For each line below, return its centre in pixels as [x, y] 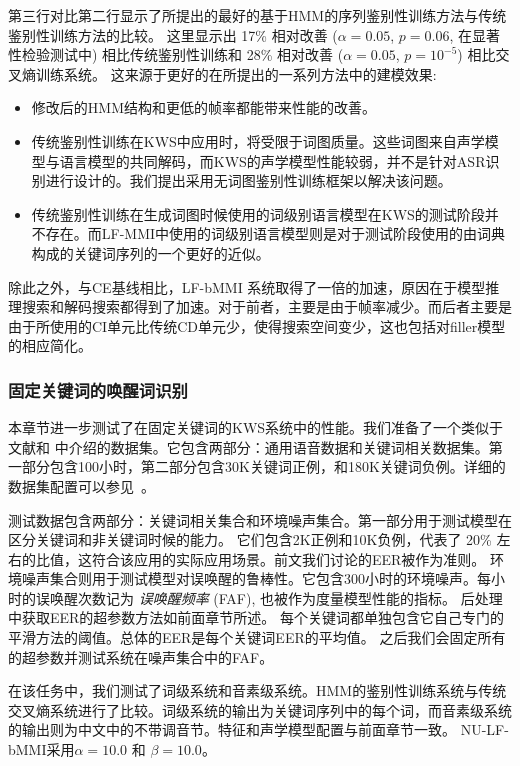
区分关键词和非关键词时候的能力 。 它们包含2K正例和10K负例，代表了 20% [250, 539]
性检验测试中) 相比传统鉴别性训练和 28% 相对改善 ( [176, 54]
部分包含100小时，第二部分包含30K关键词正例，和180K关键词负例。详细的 [263, 466]
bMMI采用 [41, 749]
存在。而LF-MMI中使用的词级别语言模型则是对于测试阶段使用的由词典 [275, 233]
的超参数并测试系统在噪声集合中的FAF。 [141, 656]
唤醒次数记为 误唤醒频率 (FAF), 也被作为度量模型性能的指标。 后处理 [276, 597]
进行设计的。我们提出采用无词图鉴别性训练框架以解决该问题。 [248, 180]
